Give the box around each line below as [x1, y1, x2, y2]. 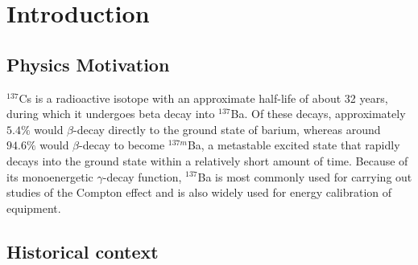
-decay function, [102, 168, 182, 185]
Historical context [6, 238, 159, 263]
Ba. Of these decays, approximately [230, 105, 406, 122]
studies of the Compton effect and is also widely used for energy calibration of [6, 184, 392, 201]
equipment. [6, 199, 61, 216]
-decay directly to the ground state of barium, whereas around [73, 120, 381, 137]
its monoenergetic [6, 168, 93, 185]
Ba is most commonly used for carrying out [197, 168, 412, 185]
